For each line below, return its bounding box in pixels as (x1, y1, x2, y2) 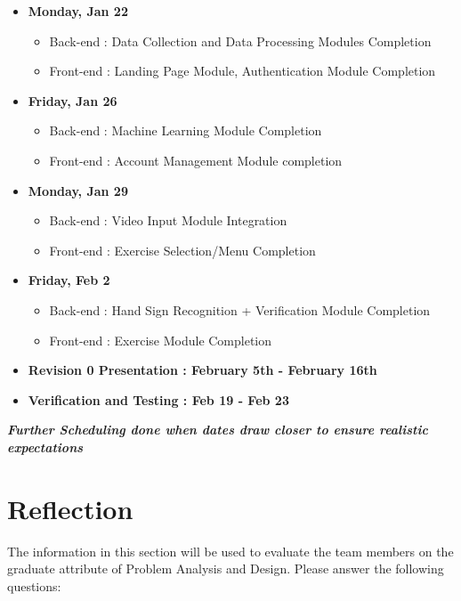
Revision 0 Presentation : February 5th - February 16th (28, 361, 377, 379)
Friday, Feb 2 (28, 271, 110, 289)
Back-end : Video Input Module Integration (49, 211, 287, 230)
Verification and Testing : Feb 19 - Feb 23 (28, 390, 289, 409)
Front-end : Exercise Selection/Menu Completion (49, 240, 316, 259)
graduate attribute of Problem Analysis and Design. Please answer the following (7, 559, 444, 578)
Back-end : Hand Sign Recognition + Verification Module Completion (49, 300, 431, 319)
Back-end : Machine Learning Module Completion (49, 121, 322, 140)
